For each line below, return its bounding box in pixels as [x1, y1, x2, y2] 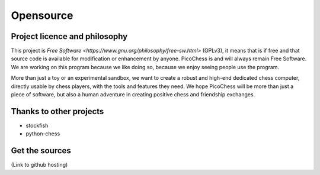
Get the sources [11, 145, 71, 156]
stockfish [25, 122, 49, 129]
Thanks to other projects [11, 106, 104, 116]
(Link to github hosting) [11, 161, 68, 168]
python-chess [25, 130, 60, 137]
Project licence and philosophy [11, 31, 128, 41]
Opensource [11, 9, 73, 22]
